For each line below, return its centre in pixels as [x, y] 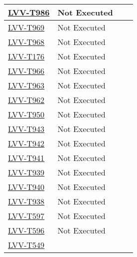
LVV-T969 [26, 27]
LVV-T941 [26, 158]
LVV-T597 [26, 216]
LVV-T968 [26, 42]
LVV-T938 [26, 201]
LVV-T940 [26, 187]
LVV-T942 [26, 143]
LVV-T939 [26, 172]
